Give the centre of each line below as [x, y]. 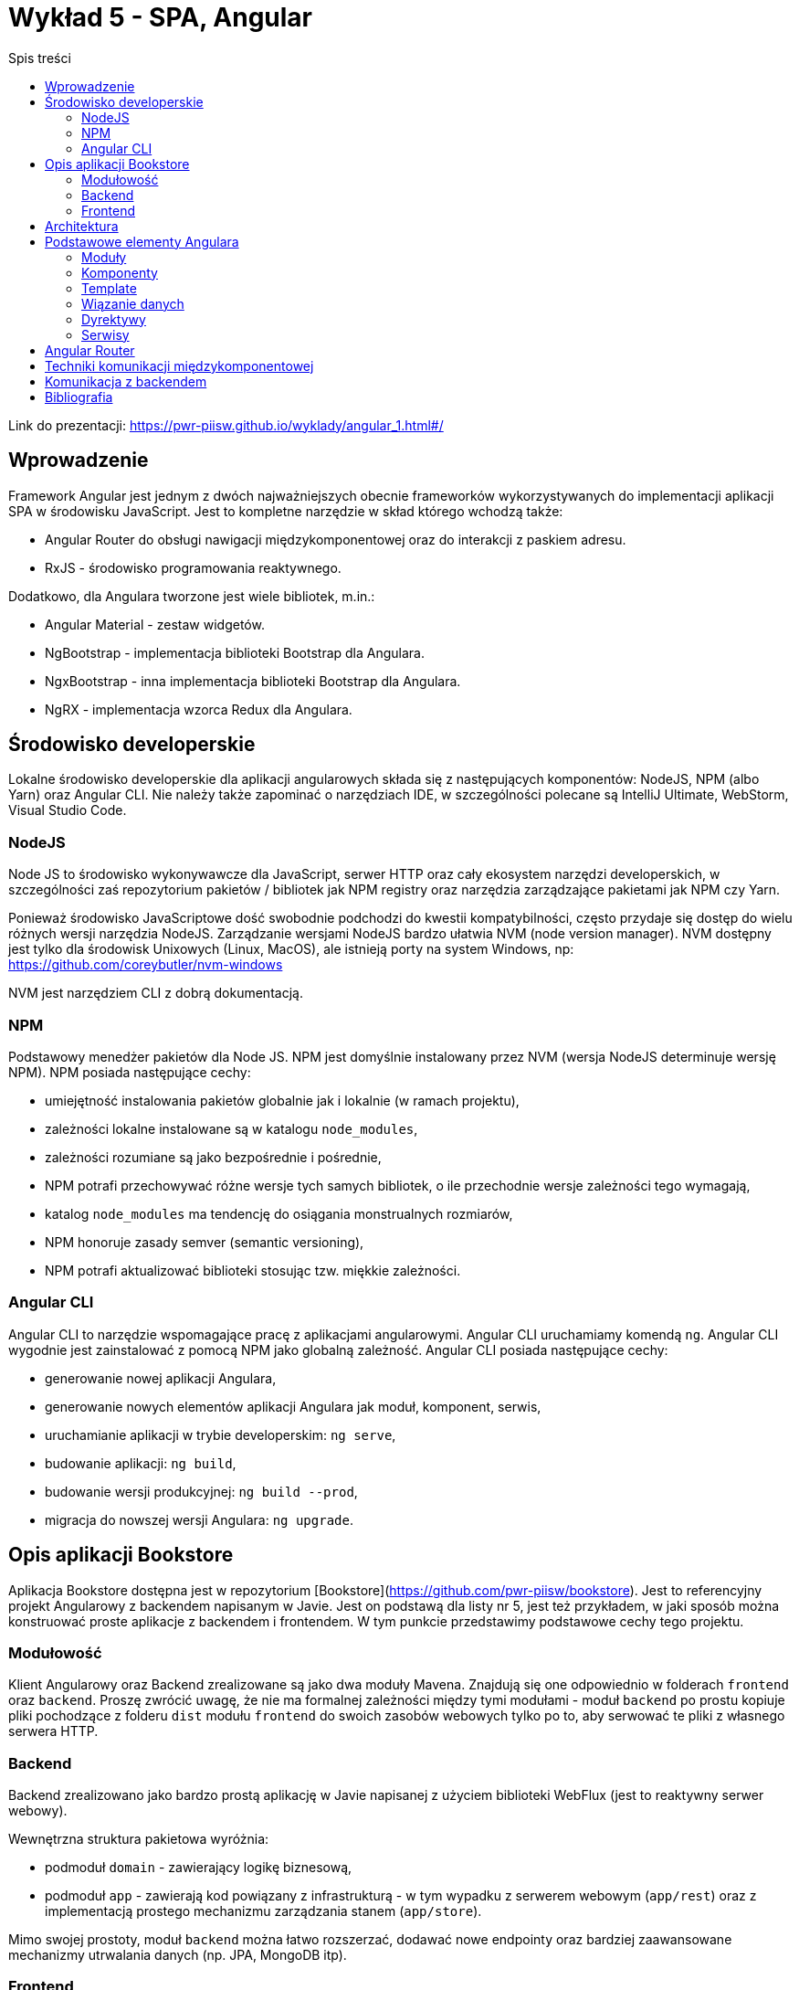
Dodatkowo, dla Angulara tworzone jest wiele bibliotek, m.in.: [192, 596]
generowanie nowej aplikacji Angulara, [161, 1378]
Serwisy [105, 334]
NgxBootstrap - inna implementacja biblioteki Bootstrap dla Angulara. [253, 681]
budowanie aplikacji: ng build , [141, 1463]
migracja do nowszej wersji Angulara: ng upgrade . [199, 1519]
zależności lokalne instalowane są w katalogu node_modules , [231, 1128]
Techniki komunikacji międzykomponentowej [179, 365]
